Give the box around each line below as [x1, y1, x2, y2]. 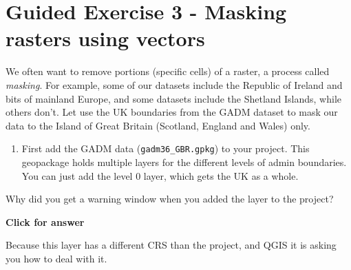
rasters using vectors [6, 24, 205, 52]
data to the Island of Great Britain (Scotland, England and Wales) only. [6, 118, 310, 132]
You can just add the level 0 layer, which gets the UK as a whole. [21, 168, 299, 183]
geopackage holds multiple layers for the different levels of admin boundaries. [21, 154, 347, 169]
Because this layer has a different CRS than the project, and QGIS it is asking [6, 238, 337, 252]
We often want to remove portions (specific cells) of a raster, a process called [6, 64, 330, 79]
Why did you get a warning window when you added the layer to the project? [6, 191, 334, 206]
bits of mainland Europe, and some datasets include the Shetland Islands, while [6, 91, 342, 105]
